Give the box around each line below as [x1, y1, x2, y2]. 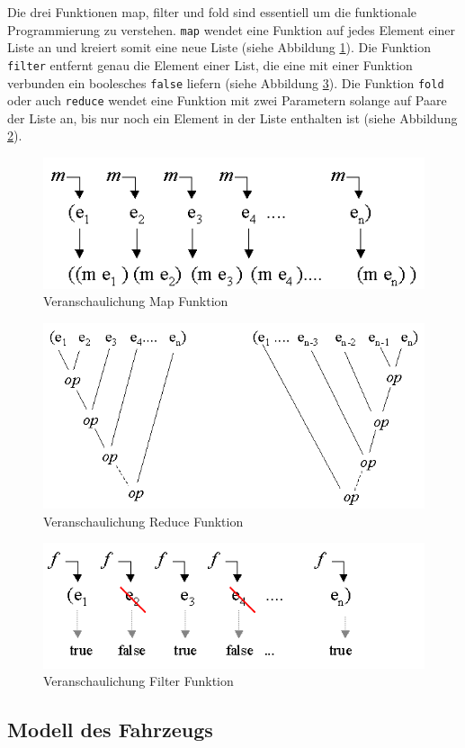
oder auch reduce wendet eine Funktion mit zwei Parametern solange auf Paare [7, 91, 447, 110]
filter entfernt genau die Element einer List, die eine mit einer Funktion [7, 55, 413, 74]
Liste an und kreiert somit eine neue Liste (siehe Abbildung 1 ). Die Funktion [7, 38, 431, 57]
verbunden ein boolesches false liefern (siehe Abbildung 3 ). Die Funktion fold [7, 73, 444, 92]
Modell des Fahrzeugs [7, 716, 213, 743]
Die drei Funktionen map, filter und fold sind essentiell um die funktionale [7, 3, 416, 21]
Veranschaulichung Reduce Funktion [43, 511, 244, 530]
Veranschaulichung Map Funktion [43, 292, 228, 311]
